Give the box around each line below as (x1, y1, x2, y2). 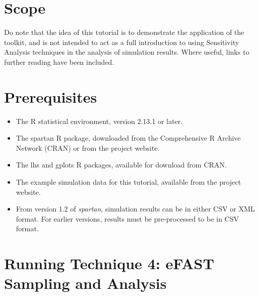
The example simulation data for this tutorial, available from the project (16, 177, 241, 187)
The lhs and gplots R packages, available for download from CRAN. (16, 159, 227, 170)
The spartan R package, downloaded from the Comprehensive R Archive (16, 133, 241, 143)
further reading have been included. (4, 56, 114, 67)
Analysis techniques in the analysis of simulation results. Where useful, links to (4, 47, 249, 57)
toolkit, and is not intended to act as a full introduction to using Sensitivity (4, 36, 239, 47)
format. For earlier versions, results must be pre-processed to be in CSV (16, 213, 239, 224)
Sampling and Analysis (4, 273, 167, 293)
